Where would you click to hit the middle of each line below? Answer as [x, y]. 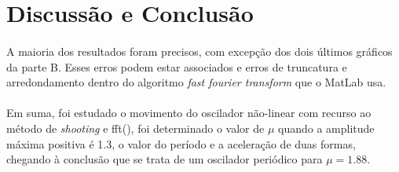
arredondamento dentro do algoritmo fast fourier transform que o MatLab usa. [196, 82]
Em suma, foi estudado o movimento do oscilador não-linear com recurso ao [189, 113]
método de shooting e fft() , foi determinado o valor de [135, 128]
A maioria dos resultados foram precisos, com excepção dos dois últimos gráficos [199, 51]
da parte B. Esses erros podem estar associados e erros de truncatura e [177, 66]
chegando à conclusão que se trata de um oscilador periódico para [165, 159]
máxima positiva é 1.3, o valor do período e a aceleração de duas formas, [181, 143]
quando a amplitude [326, 128]
